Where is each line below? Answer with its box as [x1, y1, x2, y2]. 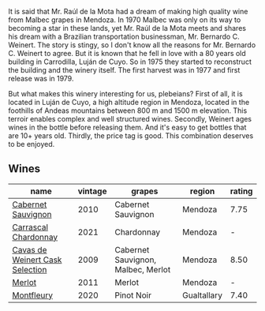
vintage [77, 185, 107, 197]
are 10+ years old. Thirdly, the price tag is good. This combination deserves [8, 131, 254, 141]
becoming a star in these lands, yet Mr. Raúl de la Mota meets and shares [8, 24, 247, 32]
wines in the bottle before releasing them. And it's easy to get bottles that [8, 122, 247, 132]
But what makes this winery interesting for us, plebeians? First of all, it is [8, 89, 243, 98]
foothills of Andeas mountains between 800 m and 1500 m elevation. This [8, 106, 248, 115]
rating [230, 185, 253, 197]
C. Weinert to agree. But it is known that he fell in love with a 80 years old [8, 49, 246, 58]
